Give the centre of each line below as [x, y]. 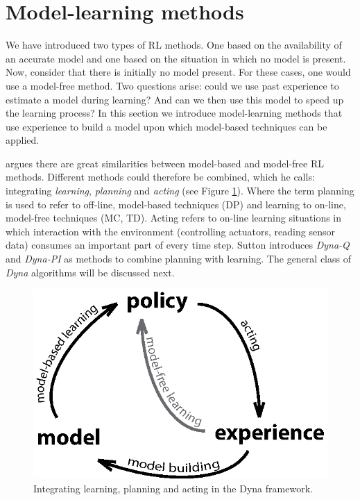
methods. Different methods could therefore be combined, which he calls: [160, 177]
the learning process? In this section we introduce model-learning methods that [174, 113]
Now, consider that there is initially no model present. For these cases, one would [178, 72]
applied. [23, 140]
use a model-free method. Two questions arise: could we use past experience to [172, 85]
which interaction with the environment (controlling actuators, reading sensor [170, 231]
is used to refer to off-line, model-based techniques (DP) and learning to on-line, [176, 204]
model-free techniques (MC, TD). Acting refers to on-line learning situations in [174, 218]
